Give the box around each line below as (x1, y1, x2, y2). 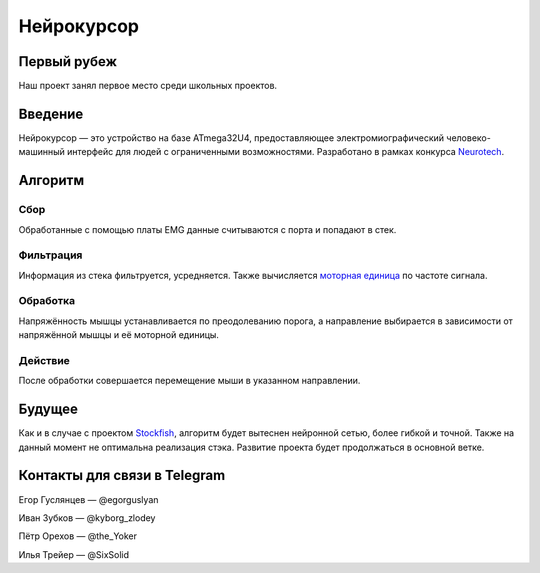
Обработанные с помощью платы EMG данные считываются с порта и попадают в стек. (18, 223, 397, 235)
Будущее (18, 401, 79, 418)
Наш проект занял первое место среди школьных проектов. (18, 80, 278, 92)
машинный (18, 146, 65, 158)
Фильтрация (18, 248, 83, 262)
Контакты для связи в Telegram (18, 467, 226, 484)
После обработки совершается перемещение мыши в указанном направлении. (18, 375, 361, 387)
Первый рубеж (18, 53, 118, 70)
